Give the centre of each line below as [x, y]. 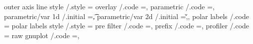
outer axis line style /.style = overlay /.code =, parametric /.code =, [109, 6]
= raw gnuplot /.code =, [42, 35]
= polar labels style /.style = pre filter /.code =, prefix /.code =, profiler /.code [127, 26]
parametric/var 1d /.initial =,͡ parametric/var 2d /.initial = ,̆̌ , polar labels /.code [126, 16]
